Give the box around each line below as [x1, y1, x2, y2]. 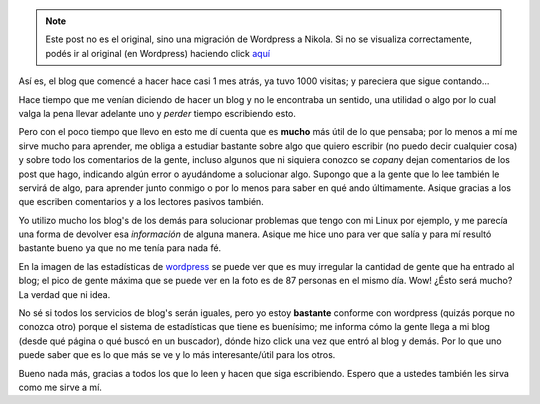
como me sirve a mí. [18, 381, 102, 393]
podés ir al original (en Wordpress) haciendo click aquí [45, 47, 270, 59]
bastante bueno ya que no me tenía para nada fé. [18, 242, 222, 254]
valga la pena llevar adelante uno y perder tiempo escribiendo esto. [18, 107, 297, 119]
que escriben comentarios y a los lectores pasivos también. [18, 196, 264, 208]
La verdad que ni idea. [18, 288, 111, 300]
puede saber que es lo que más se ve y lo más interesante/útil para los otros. [18, 349, 336, 361]
